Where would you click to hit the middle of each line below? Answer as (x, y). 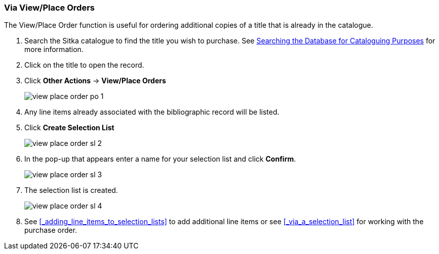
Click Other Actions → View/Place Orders (95, 81)
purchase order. (51, 230)
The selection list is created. (71, 190)
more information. (54, 49)
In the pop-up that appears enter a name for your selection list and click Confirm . (160, 159)
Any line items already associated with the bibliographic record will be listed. (152, 112)
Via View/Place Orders (49, 8)
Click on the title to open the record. (84, 65)
